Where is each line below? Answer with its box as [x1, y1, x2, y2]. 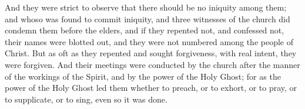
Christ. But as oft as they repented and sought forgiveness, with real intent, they [5, 47, 297, 59]
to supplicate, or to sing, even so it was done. [5, 93, 167, 105]
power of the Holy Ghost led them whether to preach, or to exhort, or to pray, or [5, 81, 297, 94]
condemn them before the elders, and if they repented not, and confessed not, [5, 24, 284, 36]
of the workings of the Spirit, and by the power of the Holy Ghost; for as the [5, 70, 281, 82]
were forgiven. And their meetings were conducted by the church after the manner [5, 58, 300, 70]
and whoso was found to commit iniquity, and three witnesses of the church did [5, 12, 290, 25]
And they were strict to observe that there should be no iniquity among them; [5, 1, 287, 13]
